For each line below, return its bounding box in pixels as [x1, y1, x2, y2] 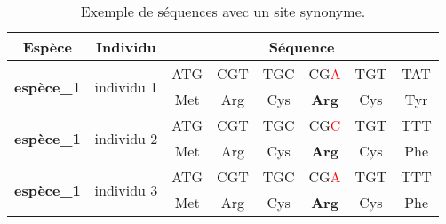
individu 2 [94, 127, 158, 148]
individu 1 [94, 76, 158, 97]
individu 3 [94, 179, 158, 200]
